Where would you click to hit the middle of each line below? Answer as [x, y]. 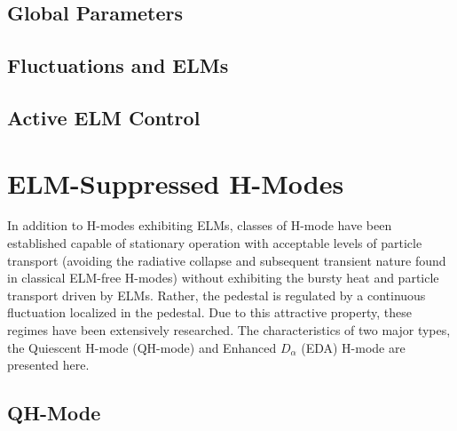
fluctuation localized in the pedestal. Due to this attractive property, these [209, 312]
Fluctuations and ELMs [118, 65]
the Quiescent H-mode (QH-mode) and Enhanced [142, 347]
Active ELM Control [104, 117]
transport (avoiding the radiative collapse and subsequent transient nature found [227, 260]
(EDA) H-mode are [353, 347]
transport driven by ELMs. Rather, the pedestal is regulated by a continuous [217, 295]
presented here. [48, 365]
